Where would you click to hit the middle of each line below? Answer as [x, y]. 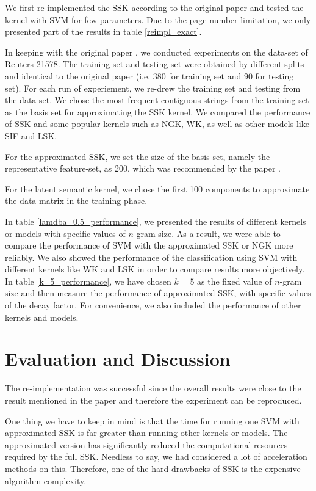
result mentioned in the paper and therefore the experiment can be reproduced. [153, 400]
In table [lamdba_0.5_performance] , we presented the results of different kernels [156, 221]
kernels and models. [42, 317]
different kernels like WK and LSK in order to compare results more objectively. [155, 269]
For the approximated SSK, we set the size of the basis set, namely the [138, 156]
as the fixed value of [235, 281]
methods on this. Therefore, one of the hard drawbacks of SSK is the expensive [153, 468]
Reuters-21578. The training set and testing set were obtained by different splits [155, 64]
